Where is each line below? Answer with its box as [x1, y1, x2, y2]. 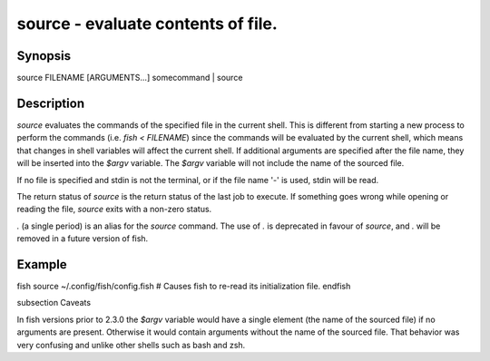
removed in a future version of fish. [16, 233, 149, 244]
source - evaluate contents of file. [16, 14, 279, 34]
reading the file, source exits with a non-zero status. [16, 204, 212, 215]
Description [16, 95, 85, 111]
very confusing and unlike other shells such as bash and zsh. [16, 339, 246, 350]
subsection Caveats [16, 298, 91, 308]
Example [16, 257, 67, 272]
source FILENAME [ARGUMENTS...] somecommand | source [16, 73, 243, 83]
